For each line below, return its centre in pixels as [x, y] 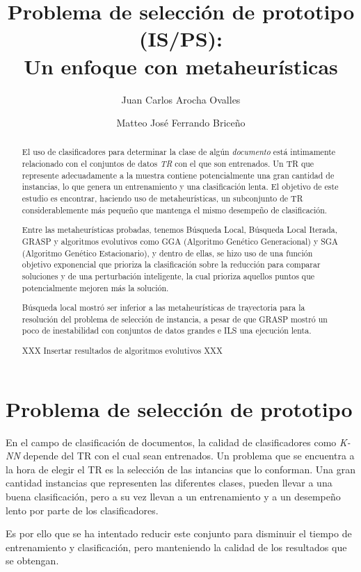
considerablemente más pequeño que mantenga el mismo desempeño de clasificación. [175, 210]
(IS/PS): [181, 39]
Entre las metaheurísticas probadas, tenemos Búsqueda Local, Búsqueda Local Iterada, [180, 230]
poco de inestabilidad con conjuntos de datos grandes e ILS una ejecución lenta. [167, 330]
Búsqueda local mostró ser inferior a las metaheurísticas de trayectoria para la [163, 308]
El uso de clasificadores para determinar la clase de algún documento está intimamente [179, 152]
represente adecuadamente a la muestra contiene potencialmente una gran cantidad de [178, 175]
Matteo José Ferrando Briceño [181, 123]
